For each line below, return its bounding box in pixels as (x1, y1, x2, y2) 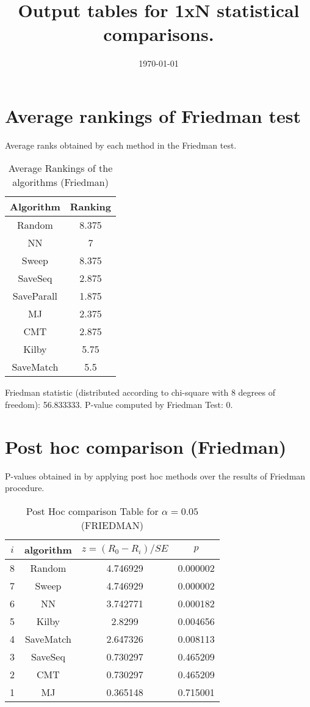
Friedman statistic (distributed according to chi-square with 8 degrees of (5, 386, 275, 399)
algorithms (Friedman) (12, 175, 109, 190)
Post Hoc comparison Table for (26, 503, 159, 518)
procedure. (5, 481, 45, 494)
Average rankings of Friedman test (5, 103, 301, 128)
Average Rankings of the (8, 161, 113, 176)
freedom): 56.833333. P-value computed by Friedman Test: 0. (5, 398, 233, 411)
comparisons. (103, 21, 214, 46)
